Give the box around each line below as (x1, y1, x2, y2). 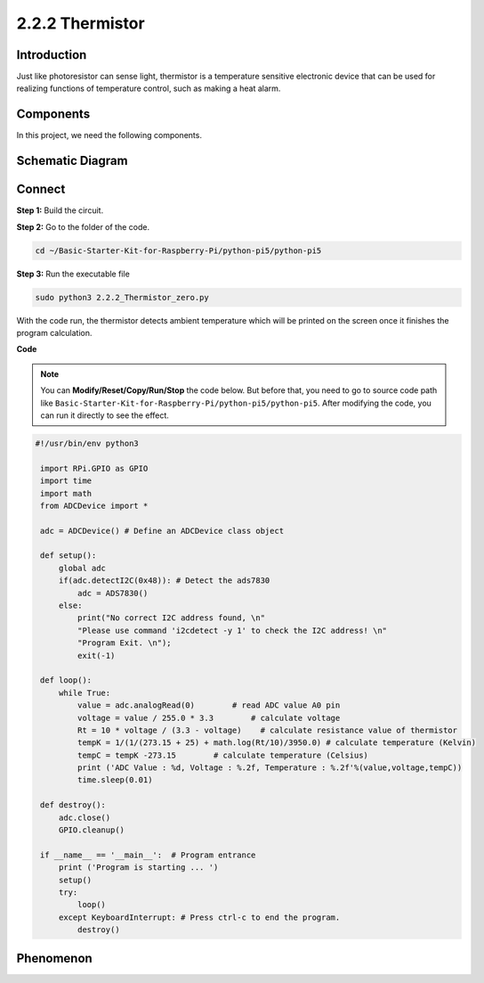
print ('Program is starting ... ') (58, 863, 219, 872)
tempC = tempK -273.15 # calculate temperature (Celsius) (77, 750, 369, 760)
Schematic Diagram (16, 153, 128, 168)
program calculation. (16, 328, 93, 338)
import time (40, 476, 93, 486)
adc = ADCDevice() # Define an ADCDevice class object (40, 526, 285, 536)
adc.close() (58, 812, 111, 823)
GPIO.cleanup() (58, 825, 125, 835)
